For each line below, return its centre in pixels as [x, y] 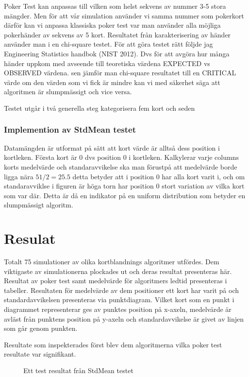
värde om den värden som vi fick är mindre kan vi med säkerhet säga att [112, 82]
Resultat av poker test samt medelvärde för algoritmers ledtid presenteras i [116, 281]
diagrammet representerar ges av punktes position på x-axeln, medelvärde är [118, 309]
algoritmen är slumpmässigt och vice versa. [68, 92]
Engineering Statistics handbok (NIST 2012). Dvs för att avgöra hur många [117, 53]
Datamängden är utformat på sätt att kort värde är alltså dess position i [112, 147]
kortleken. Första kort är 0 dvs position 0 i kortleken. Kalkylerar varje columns [121, 157]
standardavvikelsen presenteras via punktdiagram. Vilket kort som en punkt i [119, 300]
